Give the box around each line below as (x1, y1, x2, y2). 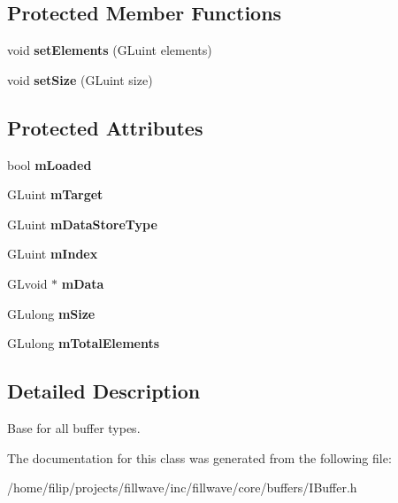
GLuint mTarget (7, 185, 103, 204)
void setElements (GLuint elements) (7, 41, 212, 59)
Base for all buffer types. (7, 418, 141, 437)
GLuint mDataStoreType (7, 214, 157, 233)
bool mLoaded (7, 155, 92, 174)
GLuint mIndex (7, 244, 98, 263)
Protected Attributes (7, 113, 203, 141)
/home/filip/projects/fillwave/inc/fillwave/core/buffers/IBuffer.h (7, 478, 357, 497)
